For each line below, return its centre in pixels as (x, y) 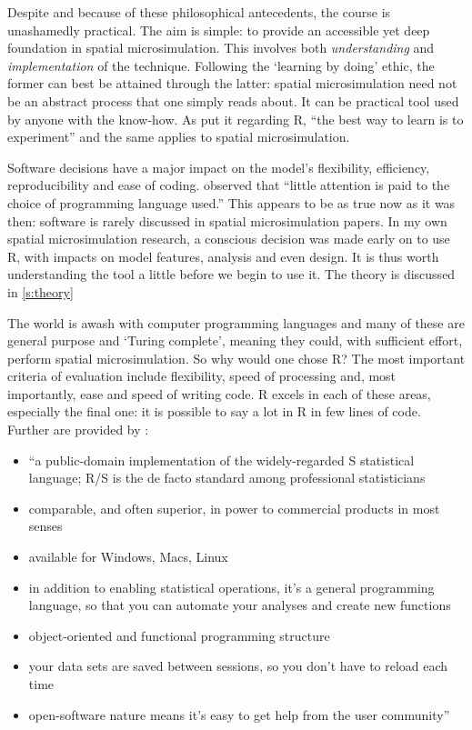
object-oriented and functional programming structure (179, 635)
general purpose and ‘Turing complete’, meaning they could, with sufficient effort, (235, 340)
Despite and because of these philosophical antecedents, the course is (199, 12)
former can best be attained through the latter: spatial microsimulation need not (232, 83)
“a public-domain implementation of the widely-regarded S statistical (221, 460)
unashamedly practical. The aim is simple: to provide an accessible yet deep (219, 30)
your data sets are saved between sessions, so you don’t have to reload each (238, 666)
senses (45, 526)
